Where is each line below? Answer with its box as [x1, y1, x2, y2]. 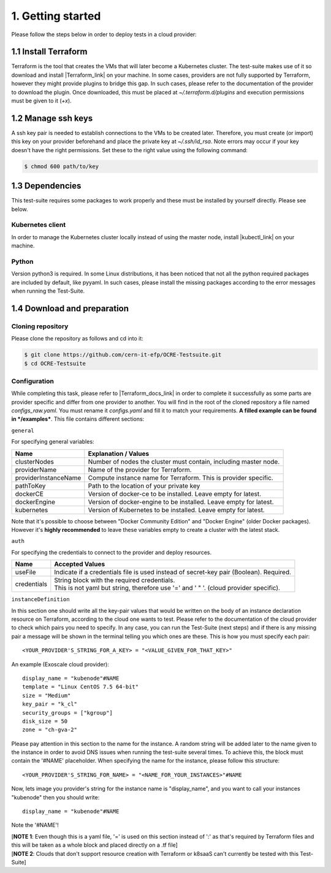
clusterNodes [15, 457, 55, 466]
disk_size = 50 [22, 718, 68, 725]
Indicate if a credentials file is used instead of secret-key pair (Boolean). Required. [54, 568, 291, 577]
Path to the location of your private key [88, 482, 200, 490]
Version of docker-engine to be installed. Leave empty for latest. [88, 498, 274, 506]
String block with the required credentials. [54, 576, 175, 585]
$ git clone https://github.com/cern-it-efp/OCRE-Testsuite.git [24, 352, 222, 358]
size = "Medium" [22, 692, 71, 699]
